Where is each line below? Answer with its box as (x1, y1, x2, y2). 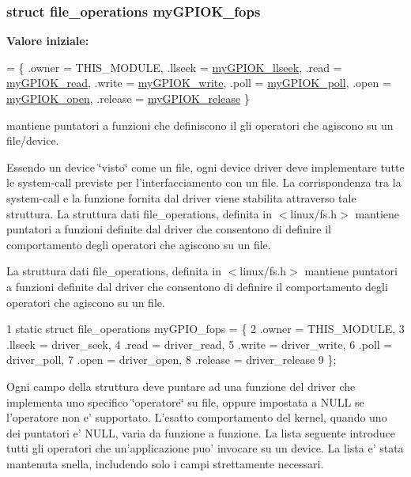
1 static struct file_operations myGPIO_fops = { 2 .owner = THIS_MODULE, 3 (6, 320, 405, 337)
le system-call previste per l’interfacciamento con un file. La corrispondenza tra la (6, 174, 402, 191)
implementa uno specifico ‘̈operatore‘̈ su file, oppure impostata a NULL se (6, 393, 364, 410)
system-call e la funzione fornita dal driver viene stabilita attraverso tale (6, 189, 356, 206)
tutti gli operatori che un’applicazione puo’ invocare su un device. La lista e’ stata (6, 440, 404, 456)
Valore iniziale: (6, 32, 89, 49)
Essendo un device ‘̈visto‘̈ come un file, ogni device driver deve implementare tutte (6, 158, 405, 175)
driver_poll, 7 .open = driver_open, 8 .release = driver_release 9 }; (6, 351, 337, 368)
